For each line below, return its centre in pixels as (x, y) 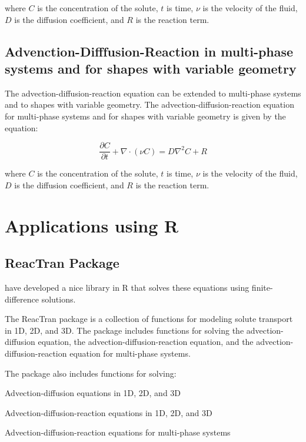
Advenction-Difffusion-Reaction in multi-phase (149, 51)
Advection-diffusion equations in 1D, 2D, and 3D (93, 393)
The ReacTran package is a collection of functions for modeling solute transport (149, 319)
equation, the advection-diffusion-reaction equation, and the (146, 342)
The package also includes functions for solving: (91, 373)
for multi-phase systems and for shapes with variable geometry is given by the (145, 116)
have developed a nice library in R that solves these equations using (127, 287)
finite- (262, 287)
